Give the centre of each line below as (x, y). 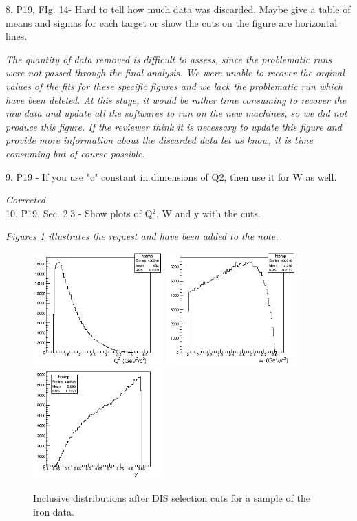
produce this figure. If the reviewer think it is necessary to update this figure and (174, 126)
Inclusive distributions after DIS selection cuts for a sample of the (172, 498)
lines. (17, 36)
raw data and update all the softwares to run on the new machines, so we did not (176, 113)
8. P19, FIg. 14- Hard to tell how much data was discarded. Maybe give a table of (178, 9)
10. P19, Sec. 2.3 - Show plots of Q (79, 213)
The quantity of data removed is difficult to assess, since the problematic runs (169, 59)
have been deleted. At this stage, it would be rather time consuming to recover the (176, 99)
